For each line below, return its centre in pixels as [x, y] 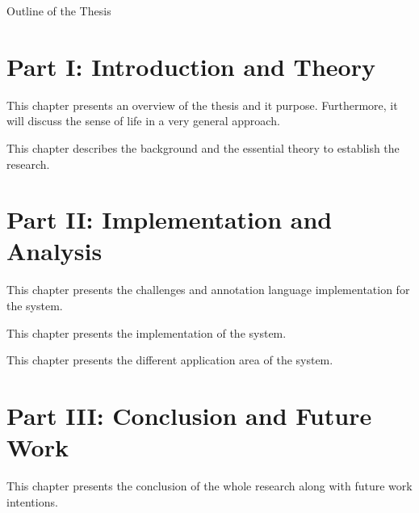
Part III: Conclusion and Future [189, 415]
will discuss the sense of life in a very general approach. [143, 121]
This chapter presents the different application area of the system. [170, 360]
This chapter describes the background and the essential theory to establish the [203, 147]
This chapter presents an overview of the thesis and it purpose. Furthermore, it [202, 105]
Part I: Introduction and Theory [191, 66]
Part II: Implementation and [170, 219]
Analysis [54, 251]
